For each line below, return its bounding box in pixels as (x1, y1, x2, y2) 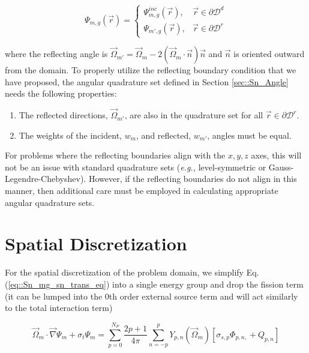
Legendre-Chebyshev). (5, 172, 86, 185)
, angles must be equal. (207, 128, 292, 141)
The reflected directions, (19, 109, 108, 121)
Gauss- (268, 160, 294, 173)
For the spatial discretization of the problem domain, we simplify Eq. (5, 266, 259, 279)
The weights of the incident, (19, 128, 122, 141)
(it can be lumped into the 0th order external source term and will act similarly (5, 289, 298, 302)
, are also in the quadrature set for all (124, 109, 263, 121)
